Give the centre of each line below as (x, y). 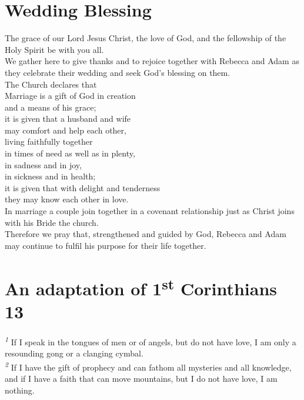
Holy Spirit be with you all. (54, 49)
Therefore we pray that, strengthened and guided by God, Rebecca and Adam (146, 234)
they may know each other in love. (67, 199)
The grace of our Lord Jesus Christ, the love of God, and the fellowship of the (146, 38)
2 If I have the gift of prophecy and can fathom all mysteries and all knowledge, (148, 366)
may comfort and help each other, (66, 130)
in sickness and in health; (50, 176)
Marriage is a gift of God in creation (70, 96)
